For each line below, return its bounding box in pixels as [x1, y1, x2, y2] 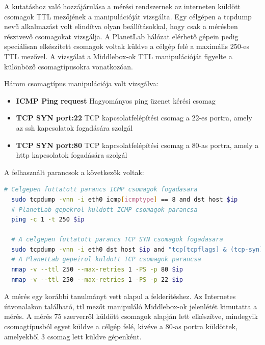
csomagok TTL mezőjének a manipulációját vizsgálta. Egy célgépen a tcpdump [4, 11, 252, 21]
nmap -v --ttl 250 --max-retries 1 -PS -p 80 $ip [11, 266, 183, 274]
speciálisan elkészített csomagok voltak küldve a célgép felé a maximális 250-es [4, 41, 250, 52]
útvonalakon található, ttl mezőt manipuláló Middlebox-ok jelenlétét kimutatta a [4, 301, 257, 311]
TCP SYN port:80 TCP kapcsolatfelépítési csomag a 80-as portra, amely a [16, 139, 259, 150]
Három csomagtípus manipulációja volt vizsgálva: [4, 78, 158, 89]
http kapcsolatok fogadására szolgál [16, 150, 127, 160]
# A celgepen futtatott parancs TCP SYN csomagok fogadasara [11, 236, 223, 243]
